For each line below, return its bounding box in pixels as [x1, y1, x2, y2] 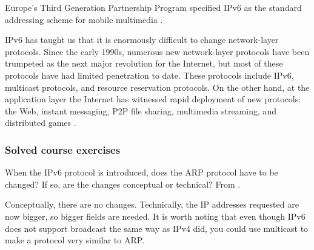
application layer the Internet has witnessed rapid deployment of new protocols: [5, 93, 301, 105]
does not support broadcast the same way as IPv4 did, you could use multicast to [5, 222, 309, 234]
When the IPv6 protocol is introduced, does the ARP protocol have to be [5, 166, 278, 179]
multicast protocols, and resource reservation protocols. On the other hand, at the [5, 81, 310, 93]
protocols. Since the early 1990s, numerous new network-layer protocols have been [5, 45, 310, 58]
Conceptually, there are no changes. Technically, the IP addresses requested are [5, 198, 299, 211]
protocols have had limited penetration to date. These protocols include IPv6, [5, 68, 294, 81]
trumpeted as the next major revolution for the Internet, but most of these [5, 57, 283, 70]
